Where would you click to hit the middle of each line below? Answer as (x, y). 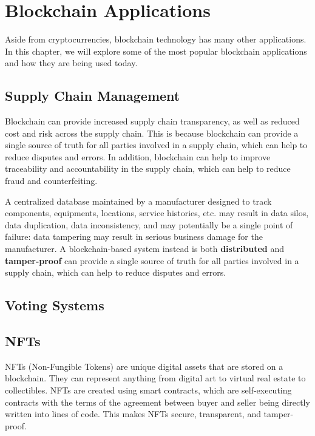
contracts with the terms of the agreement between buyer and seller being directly (157, 402)
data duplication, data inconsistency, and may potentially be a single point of (149, 224)
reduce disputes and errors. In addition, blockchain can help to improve (138, 156)
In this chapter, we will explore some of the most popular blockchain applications (156, 51)
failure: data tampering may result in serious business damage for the (134, 237)
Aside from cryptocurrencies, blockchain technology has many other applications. (156, 39)
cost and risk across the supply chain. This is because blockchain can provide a (152, 133)
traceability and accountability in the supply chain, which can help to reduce (148, 169)
